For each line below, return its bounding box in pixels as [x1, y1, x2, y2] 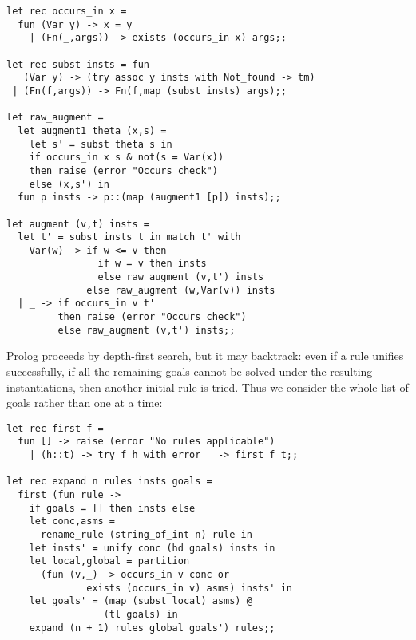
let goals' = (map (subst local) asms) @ [29, 595, 252, 607]
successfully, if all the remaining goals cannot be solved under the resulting [6, 363, 373, 379]
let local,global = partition [29, 555, 190, 567]
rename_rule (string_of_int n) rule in [40, 529, 252, 541]
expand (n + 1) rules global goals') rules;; [29, 622, 275, 634]
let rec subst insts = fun [6, 58, 149, 70]
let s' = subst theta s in [29, 138, 172, 150]
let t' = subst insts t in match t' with [18, 231, 241, 243]
